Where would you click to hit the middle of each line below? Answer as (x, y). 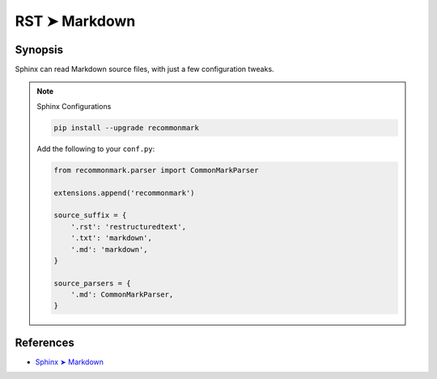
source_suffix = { (90, 215)
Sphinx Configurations (74, 106)
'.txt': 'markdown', (112, 238)
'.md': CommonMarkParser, (122, 295)
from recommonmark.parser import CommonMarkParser (156, 170)
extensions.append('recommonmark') (124, 193)
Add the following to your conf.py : (96, 149)
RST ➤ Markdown (75, 21)
